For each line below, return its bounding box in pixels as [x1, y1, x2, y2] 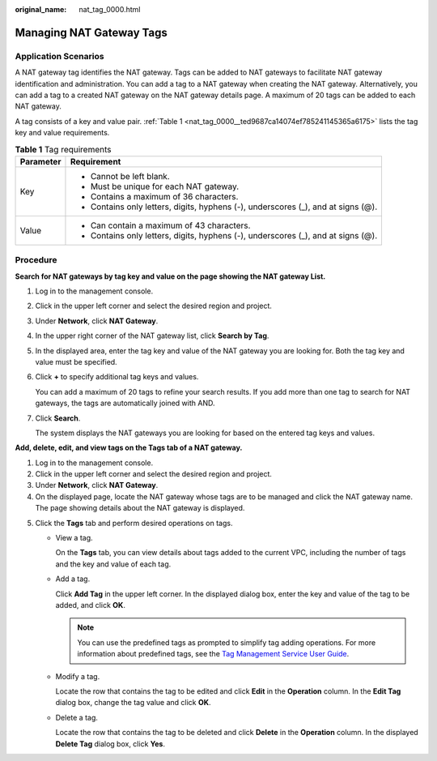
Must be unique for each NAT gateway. [90, 181, 240, 192]
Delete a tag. [55, 712, 99, 722]
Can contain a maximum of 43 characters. [90, 220, 251, 231]
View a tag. [55, 533, 93, 543]
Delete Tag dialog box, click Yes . [55, 738, 166, 749]
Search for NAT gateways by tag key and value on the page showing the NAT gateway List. [15, 271, 326, 281]
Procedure [15, 254, 57, 266]
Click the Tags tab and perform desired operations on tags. [35, 518, 233, 528]
